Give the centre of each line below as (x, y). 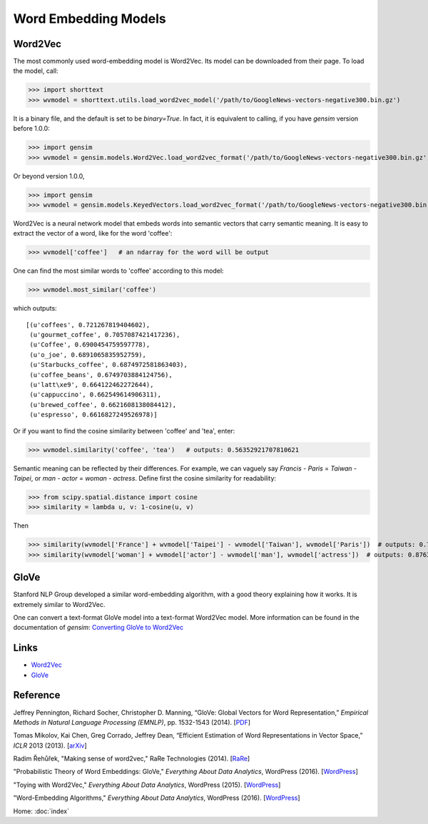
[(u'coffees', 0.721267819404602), (88, 325)
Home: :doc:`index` (41, 811)
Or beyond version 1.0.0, (49, 176)
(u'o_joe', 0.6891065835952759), (88, 355)
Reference (37, 695)
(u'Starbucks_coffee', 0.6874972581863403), (109, 365)
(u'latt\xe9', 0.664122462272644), (92, 385)
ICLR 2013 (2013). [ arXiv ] (50, 745)
